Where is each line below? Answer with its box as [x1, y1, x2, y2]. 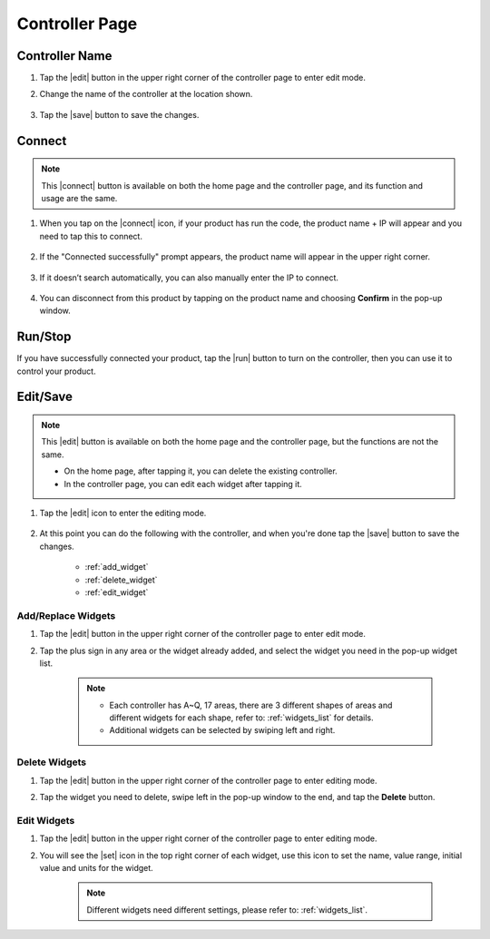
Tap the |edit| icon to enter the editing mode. [39, 508, 207, 519]
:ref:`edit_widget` [84, 586, 149, 598]
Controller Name [16, 48, 113, 64]
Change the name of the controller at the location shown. [39, 89, 253, 100]
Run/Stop [16, 329, 72, 345]
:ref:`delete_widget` [84, 574, 158, 585]
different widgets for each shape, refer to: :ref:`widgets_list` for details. [109, 712, 374, 723]
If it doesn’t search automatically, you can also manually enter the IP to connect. [39, 272, 339, 283]
